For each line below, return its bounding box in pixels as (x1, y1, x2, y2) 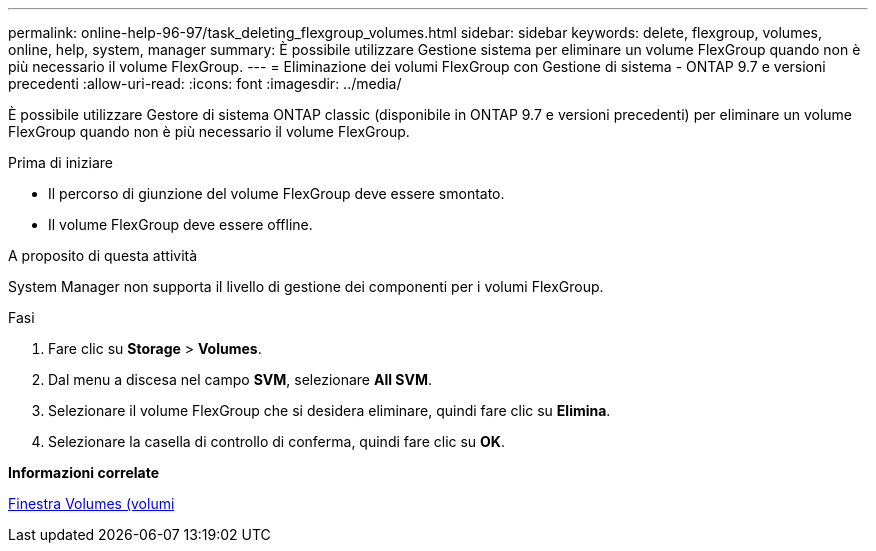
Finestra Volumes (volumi (8, 495, 175, 512)
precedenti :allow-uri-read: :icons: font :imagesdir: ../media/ (8, 75, 402, 92)
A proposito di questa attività (8, 247, 198, 264)
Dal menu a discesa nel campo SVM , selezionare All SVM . (48, 371, 433, 388)
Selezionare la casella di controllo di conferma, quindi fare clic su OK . (48, 433, 505, 450)
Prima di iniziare (8, 154, 113, 171)
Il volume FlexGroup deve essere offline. (48, 216, 313, 233)
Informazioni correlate (8, 464, 160, 481)
